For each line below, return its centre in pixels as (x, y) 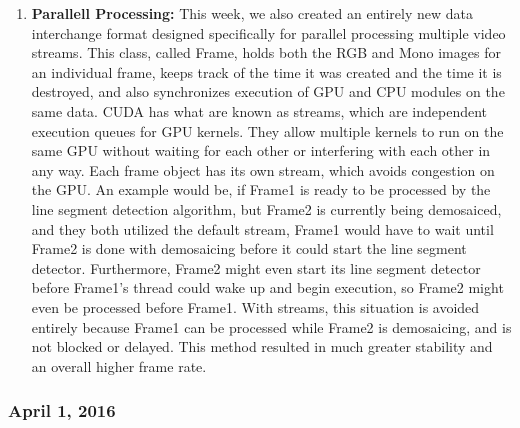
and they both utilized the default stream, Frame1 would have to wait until (262, 228)
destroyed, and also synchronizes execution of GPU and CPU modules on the (268, 91)
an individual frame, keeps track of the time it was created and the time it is (266, 71)
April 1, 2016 (62, 410)
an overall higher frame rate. (119, 365)
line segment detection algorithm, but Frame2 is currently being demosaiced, (266, 208)
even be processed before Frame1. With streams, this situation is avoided (255, 306)
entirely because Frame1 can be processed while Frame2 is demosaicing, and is (271, 326)
